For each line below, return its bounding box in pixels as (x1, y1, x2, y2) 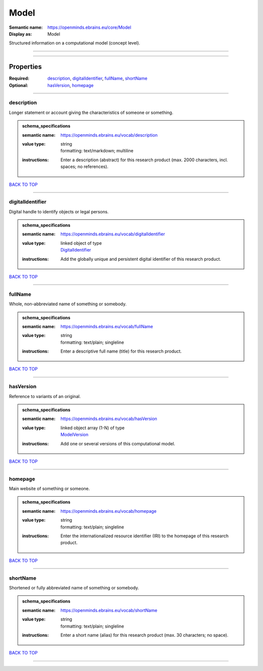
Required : (9, 76, 29, 82)
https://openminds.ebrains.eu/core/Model (47, 24, 131, 30)
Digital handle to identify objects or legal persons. (9, 209, 109, 214)
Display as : (9, 31, 32, 37)
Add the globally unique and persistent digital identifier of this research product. (60, 256, 222, 262)
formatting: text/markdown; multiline (60, 148, 133, 154)
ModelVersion (60, 432, 89, 438)
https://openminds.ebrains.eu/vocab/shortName (60, 607, 158, 613)
